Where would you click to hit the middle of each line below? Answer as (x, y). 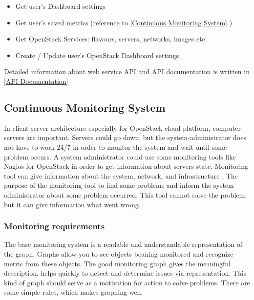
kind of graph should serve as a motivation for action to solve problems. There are (127, 282)
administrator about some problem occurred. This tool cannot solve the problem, (126, 194)
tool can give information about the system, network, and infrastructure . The (121, 175)
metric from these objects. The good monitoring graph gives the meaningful (117, 263)
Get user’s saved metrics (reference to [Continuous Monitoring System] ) (124, 22)
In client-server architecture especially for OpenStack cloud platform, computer (122, 128)
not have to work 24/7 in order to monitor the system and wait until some (116, 147)
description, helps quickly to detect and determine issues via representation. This (125, 273)
